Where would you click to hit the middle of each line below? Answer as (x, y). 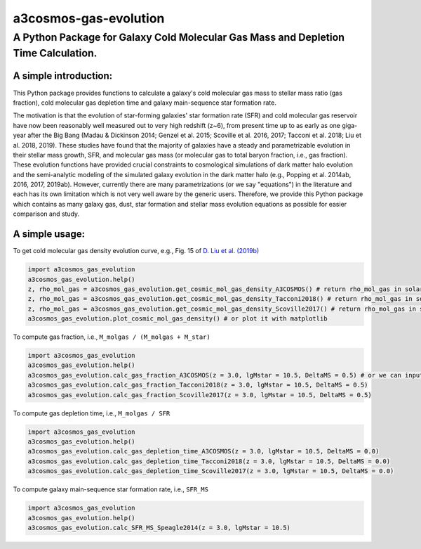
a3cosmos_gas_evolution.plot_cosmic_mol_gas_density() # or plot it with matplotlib (178, 319)
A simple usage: (49, 234)
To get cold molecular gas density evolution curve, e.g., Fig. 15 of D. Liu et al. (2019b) (136, 251)
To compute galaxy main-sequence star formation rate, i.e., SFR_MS (111, 489)
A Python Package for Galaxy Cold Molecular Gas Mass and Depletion (179, 37)
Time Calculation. (55, 53)
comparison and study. (46, 214)
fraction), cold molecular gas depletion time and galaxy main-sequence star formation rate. (145, 103)
